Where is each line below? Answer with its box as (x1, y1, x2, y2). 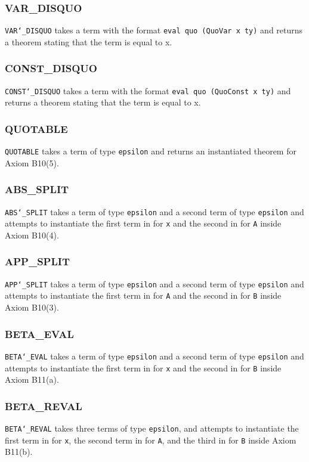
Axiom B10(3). (5, 301, 59, 314)
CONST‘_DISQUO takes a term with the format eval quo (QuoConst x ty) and (5, 84, 291, 97)
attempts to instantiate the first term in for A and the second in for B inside (5, 289, 282, 302)
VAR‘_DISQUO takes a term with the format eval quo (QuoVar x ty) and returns (5, 24, 303, 36)
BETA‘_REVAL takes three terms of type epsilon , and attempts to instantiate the (5, 422, 299, 434)
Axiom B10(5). (5, 156, 59, 169)
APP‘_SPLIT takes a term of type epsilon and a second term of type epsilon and (5, 277, 304, 290)
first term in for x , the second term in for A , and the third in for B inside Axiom (5, 433, 296, 446)
